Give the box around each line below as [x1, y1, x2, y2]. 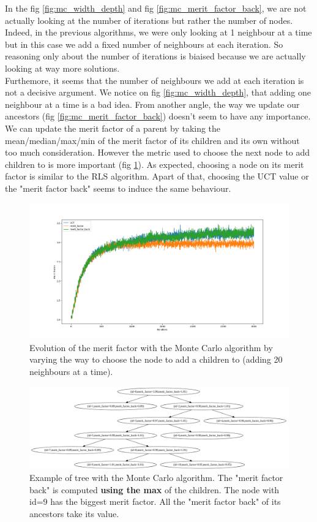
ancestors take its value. [29, 507, 119, 520]
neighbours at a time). [29, 365, 113, 378]
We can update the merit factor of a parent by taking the [5, 121, 221, 134]
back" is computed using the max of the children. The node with [29, 483, 280, 496]
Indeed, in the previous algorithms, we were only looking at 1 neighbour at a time [5, 26, 312, 39]
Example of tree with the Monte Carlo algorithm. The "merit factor [29, 471, 283, 484]
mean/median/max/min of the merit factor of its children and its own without [5, 134, 300, 146]
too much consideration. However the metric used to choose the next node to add [5, 146, 310, 159]
